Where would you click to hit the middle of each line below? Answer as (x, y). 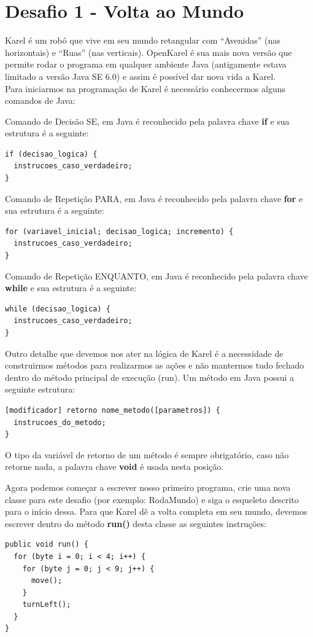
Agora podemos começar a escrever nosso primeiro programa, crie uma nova (148, 487)
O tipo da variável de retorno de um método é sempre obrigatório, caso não (147, 454)
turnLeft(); (47, 605)
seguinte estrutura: (40, 389)
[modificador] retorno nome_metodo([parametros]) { (113, 410)
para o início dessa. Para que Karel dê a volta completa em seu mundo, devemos (156, 511)
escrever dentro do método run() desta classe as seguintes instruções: (136, 523)
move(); (47, 581)
